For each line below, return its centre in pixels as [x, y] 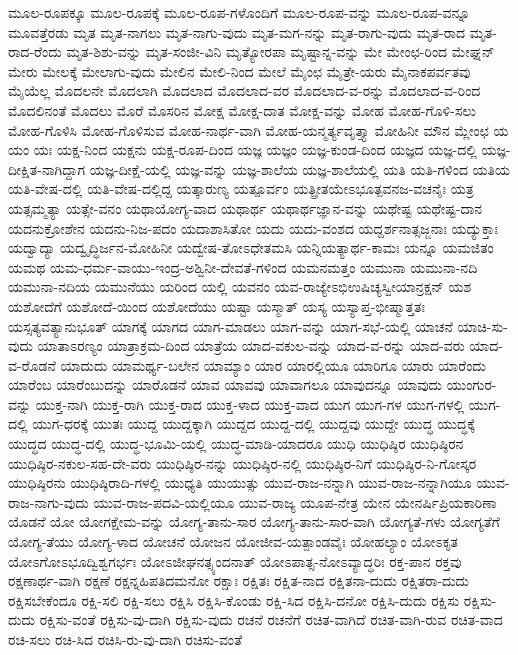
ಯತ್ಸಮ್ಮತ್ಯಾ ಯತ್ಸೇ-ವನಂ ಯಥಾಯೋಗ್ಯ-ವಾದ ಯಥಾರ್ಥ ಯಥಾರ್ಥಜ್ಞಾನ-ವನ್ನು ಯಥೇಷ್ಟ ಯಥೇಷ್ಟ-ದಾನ [245, 207]
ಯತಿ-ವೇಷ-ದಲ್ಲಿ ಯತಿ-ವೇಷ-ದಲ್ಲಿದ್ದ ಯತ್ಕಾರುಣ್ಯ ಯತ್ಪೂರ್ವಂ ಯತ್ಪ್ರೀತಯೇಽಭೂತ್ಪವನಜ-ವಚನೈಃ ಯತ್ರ [241, 188]
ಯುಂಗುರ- [471, 384]
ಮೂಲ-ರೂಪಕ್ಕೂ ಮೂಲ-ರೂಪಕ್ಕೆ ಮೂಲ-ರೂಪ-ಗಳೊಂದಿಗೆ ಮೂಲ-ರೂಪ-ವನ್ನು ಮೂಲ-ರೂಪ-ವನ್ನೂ [239, 12]
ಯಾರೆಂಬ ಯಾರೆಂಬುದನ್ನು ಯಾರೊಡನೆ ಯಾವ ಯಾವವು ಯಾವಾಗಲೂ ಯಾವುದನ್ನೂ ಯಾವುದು [225, 384]
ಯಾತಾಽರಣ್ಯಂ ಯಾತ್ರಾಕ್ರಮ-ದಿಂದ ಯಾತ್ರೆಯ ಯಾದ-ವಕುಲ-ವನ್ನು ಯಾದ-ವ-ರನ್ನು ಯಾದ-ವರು [251, 345]
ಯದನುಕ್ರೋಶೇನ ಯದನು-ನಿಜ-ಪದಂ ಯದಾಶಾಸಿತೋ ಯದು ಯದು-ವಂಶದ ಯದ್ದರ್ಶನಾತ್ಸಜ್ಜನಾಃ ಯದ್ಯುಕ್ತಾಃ [253, 227]
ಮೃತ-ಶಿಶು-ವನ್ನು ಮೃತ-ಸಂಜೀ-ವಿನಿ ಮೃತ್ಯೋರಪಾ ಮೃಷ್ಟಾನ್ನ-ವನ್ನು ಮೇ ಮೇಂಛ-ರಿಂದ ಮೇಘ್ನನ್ [280, 51]
